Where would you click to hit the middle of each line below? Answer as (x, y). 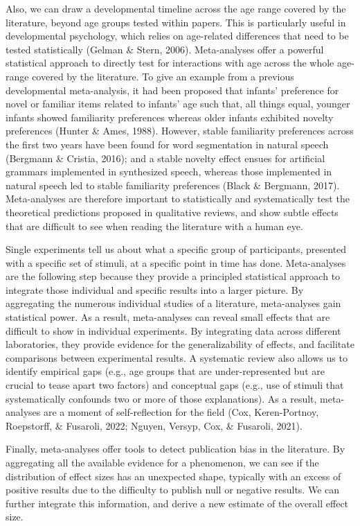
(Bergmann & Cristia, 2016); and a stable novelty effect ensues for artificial (165, 158)
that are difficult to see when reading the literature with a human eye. (154, 226)
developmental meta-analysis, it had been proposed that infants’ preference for (172, 90)
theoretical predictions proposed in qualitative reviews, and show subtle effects (172, 212)
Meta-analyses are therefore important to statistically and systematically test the (178, 199)
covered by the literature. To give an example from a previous (163, 76)
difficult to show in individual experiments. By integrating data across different (173, 330)
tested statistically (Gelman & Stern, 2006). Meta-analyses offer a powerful (165, 49)
